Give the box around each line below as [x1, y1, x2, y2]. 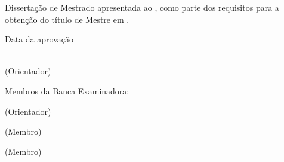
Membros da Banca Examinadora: [5, 84, 129, 97]
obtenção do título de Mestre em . [5, 13, 129, 25]
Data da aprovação [5, 33, 73, 45]
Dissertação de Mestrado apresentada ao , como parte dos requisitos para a [5, 1, 279, 13]
